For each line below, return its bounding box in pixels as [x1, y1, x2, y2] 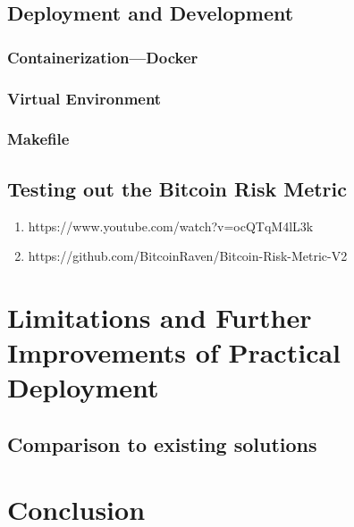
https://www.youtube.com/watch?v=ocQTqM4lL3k [28, 216, 314, 235]
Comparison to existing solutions [7, 430, 317, 457]
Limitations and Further [7, 298, 312, 335]
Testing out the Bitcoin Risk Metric [7, 174, 347, 202]
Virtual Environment [7, 87, 162, 109]
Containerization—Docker [7, 46, 198, 68]
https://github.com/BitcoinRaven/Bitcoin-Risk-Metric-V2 [28, 247, 348, 265]
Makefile [7, 128, 70, 150]
